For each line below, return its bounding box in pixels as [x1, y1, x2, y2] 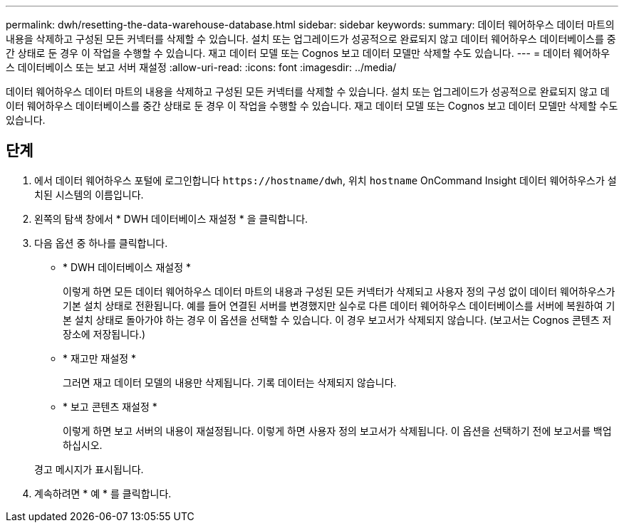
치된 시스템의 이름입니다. [34, 188, 144, 201]
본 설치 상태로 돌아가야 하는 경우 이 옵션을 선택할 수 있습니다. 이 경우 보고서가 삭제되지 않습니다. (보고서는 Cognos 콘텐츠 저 [63, 313, 612, 326]
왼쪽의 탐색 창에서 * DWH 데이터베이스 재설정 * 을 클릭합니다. [34, 212, 308, 225]
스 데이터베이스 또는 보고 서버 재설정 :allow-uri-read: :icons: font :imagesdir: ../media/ [6, 61, 397, 73]
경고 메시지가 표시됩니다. [34, 463, 144, 475]
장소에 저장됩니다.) [63, 327, 146, 340]
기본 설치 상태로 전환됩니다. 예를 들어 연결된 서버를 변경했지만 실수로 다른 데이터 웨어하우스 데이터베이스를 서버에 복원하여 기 [63, 299, 615, 312]
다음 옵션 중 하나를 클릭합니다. [34, 236, 168, 249]
